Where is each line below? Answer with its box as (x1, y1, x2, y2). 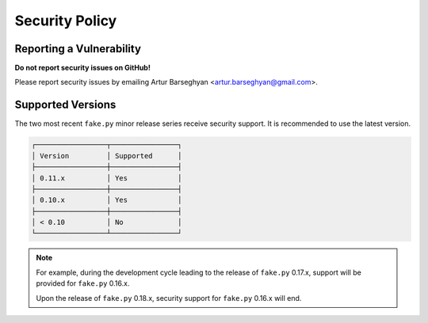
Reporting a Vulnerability (14, 42, 142, 55)
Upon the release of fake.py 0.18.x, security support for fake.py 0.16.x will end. (36, 293, 302, 302)
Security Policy (14, 12, 117, 29)
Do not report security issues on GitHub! (14, 63, 151, 73)
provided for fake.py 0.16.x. (36, 279, 130, 288)
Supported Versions (14, 98, 117, 112)
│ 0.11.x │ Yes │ (31, 173, 182, 182)
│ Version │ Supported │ (31, 151, 182, 160)
